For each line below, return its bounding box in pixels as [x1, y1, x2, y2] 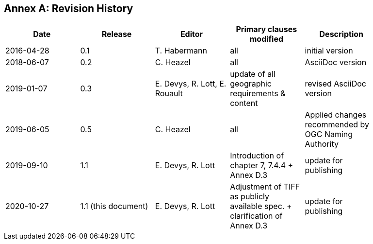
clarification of [230, 211, 283, 221]
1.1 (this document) [80, 201, 148, 211]
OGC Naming [305, 129, 353, 139]
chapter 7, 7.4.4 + [230, 160, 293, 171]
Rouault [155, 88, 183, 99]
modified [249, 34, 284, 44]
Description [319, 29, 363, 39]
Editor [180, 29, 203, 39]
